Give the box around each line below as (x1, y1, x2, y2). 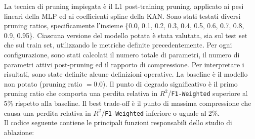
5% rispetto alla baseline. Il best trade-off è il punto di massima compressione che (4, 98, 251, 108)
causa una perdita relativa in (4, 107, 91, 118)
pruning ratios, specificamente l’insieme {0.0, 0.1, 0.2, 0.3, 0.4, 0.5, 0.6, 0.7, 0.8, (4, 20, 244, 31)
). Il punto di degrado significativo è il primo (102, 78, 238, 89)
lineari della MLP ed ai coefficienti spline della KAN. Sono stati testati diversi (4, 10, 241, 21)
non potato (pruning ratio (4, 78, 83, 89)
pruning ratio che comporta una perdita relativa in (4, 88, 158, 98)
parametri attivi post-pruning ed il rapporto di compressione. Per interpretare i (4, 59, 244, 69)
